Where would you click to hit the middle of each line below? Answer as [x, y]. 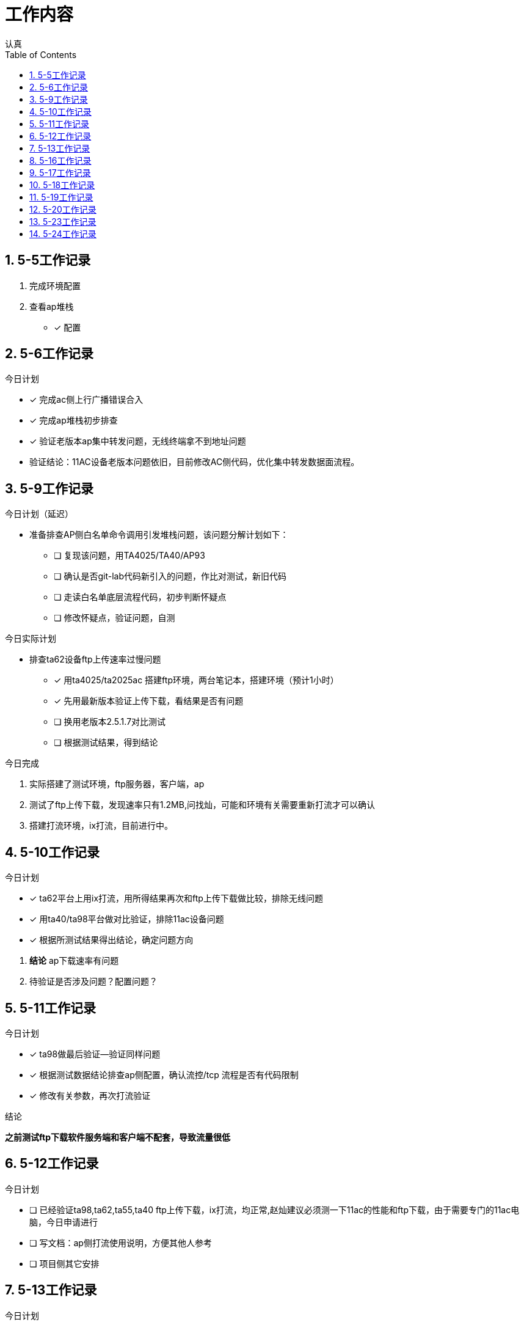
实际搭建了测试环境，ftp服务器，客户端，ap [117, 784]
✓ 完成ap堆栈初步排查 [74, 420]
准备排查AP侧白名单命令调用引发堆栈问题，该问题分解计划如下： [159, 535]
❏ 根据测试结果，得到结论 [106, 743]
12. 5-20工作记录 [63, 209]
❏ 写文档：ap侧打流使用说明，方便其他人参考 [121, 1242]
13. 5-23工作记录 [63, 221]
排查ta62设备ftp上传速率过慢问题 [95, 659]
